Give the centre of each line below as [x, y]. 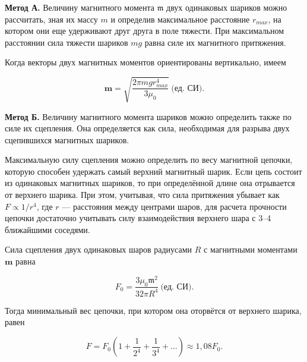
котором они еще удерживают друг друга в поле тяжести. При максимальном [145, 31]
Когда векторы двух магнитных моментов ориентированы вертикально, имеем [145, 62]
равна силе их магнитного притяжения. [215, 42]
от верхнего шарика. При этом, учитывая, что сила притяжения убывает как [142, 195]
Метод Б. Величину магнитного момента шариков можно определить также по [148, 116]
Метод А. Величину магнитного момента [80, 7]
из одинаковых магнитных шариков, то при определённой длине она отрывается [150, 183]
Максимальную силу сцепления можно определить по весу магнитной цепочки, [149, 160]
